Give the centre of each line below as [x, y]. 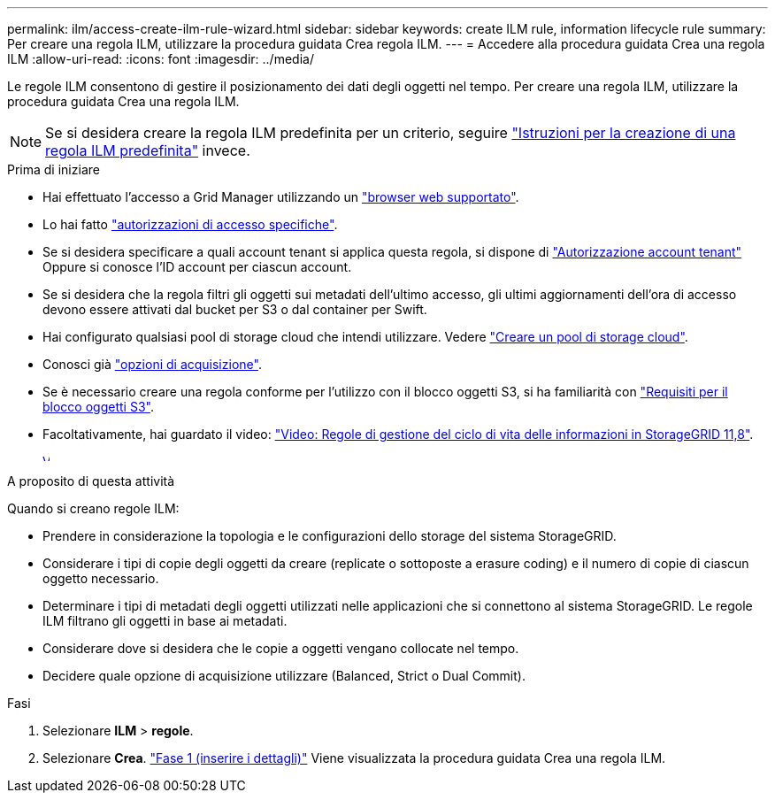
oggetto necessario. [101, 578]
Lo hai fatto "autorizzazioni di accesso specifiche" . [190, 224]
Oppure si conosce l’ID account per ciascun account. [197, 267]
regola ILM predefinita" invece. [148, 150]
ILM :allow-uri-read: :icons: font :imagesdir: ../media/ [161, 59]
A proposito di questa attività [91, 481]
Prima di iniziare [54, 169]
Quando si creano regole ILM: [93, 508]
